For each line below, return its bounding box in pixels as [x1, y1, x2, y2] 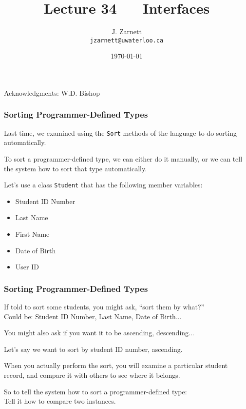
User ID [15, 262, 39, 272]
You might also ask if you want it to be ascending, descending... [4, 327, 194, 338]
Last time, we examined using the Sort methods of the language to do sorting [4, 127, 237, 138]
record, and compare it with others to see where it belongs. [4, 370, 180, 380]
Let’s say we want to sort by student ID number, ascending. [4, 344, 183, 354]
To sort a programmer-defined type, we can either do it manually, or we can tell [4, 154, 243, 164]
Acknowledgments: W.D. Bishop [4, 87, 100, 98]
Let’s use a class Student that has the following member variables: [4, 180, 203, 190]
